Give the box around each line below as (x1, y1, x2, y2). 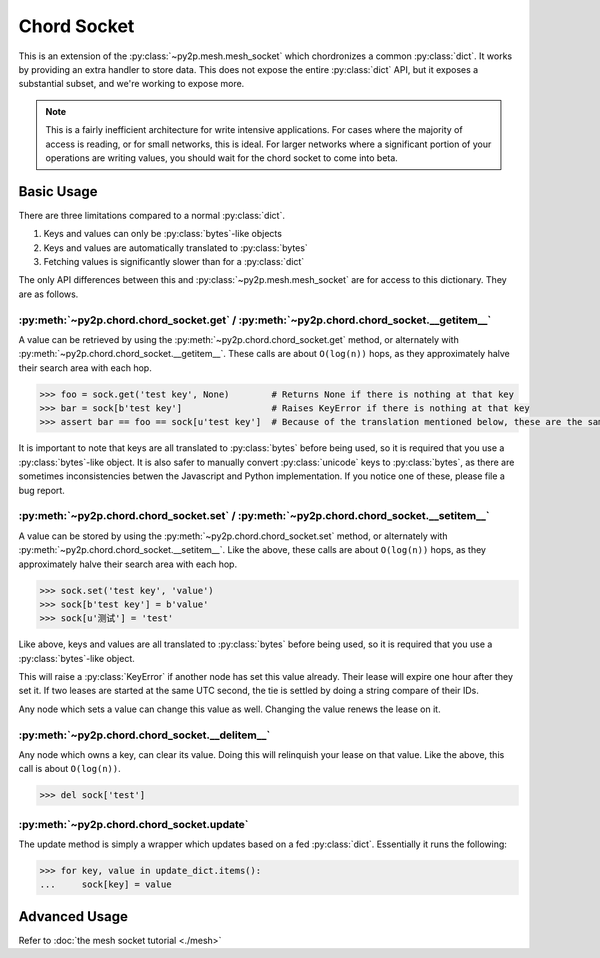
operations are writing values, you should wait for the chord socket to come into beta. (45, 151, 399, 164)
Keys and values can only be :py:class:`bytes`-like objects (43, 228, 282, 240)
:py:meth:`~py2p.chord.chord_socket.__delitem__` (18, 728, 271, 742)
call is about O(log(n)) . (18, 763, 121, 775)
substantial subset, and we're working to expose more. (18, 78, 245, 90)
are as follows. (18, 288, 79, 300)
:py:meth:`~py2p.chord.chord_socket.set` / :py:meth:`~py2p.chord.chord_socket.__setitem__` (18, 509, 490, 523)
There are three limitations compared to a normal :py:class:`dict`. (18, 209, 285, 221)
